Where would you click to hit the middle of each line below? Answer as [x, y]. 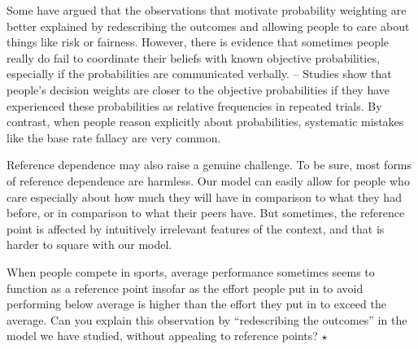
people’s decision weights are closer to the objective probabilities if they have [198, 89]
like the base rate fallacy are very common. [114, 137]
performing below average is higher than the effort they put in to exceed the [196, 304]
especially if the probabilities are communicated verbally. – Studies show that [199, 74]
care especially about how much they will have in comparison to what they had [204, 196]
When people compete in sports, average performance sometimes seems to [191, 271]
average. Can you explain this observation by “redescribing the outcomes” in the [207, 319]
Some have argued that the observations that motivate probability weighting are [207, 10]
